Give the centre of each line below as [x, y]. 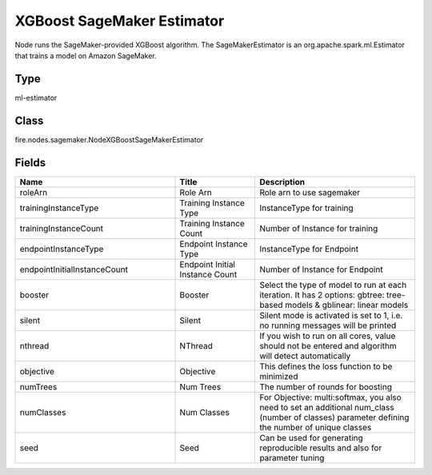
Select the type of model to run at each [333, 285]
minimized [279, 376]
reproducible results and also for [321, 448]
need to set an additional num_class [327, 407]
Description [282, 182]
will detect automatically [305, 356]
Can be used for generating [311, 437]
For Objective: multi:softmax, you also [330, 397]
